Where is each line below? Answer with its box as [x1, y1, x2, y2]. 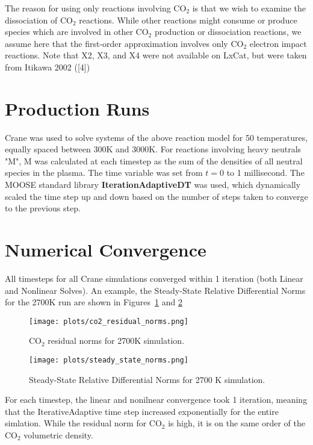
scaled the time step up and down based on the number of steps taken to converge [5, 190, 308, 202]
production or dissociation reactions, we [154, 25, 302, 38]
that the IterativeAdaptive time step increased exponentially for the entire [5, 405, 279, 417]
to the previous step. [5, 202, 81, 214]
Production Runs [5, 96, 150, 120]
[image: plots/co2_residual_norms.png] [29, 317, 188, 326]
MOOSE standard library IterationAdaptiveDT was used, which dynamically [5, 178, 301, 191]
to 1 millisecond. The [226, 166, 305, 179]
